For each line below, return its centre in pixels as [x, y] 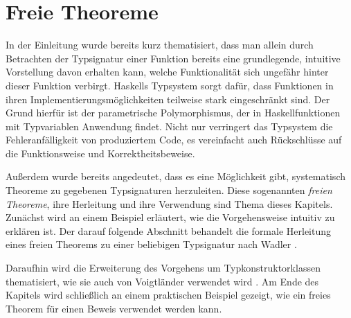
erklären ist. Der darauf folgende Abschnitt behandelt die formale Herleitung [169, 230]
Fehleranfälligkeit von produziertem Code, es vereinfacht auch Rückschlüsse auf [174, 140]
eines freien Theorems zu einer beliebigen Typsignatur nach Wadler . [151, 244]
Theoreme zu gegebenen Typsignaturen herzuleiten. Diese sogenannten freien [169, 190]
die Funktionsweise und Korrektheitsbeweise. [100, 153]
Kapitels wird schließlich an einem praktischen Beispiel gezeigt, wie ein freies [168, 295]
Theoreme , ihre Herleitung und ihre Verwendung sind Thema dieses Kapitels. [169, 203]
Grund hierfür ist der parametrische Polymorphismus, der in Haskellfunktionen [173, 113]
